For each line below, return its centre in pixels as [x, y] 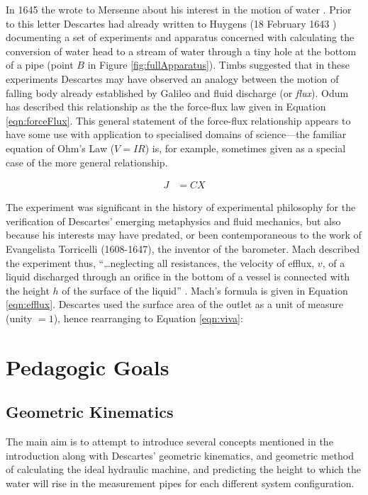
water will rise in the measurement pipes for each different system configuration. [180, 483]
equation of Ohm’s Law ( [60, 148]
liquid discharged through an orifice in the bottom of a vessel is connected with [178, 277]
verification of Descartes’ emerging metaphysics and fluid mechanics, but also [173, 221]
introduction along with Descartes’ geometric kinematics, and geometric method [180, 455]
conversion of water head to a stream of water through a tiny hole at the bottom [181, 51]
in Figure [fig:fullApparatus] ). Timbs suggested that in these [219, 65]
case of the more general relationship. [87, 162]
